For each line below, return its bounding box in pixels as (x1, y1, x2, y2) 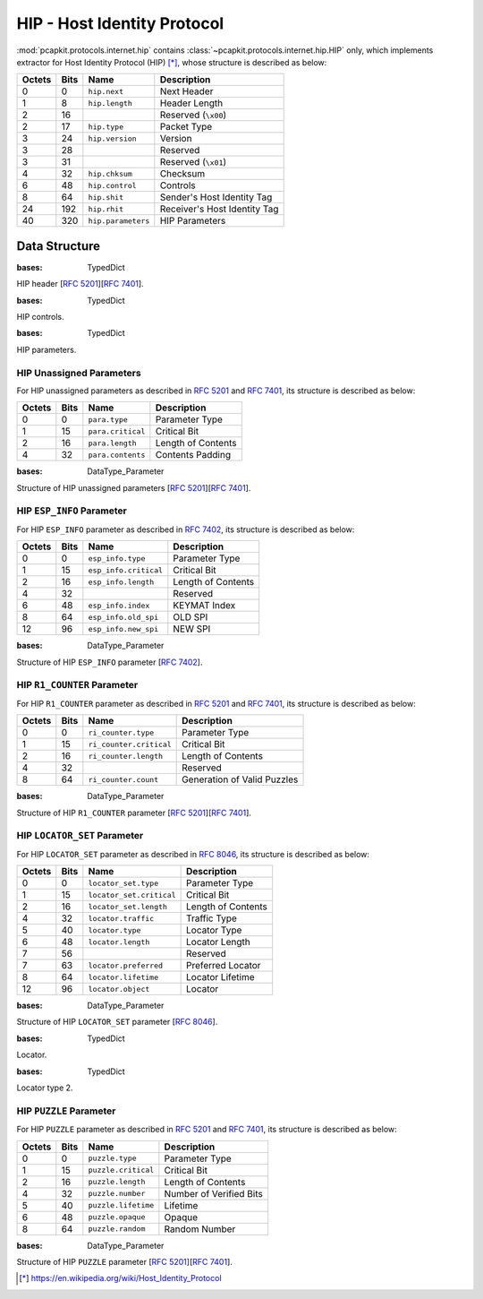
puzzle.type (88, 1154, 138, 1164)
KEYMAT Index (173, 599, 236, 612)
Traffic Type (186, 912, 237, 925)
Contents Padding (155, 449, 232, 461)
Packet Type (159, 121, 213, 133)
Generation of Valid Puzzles (182, 773, 299, 786)
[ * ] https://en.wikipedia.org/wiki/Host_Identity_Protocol (19, 1273, 223, 1284)
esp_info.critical (88, 565, 164, 575)
